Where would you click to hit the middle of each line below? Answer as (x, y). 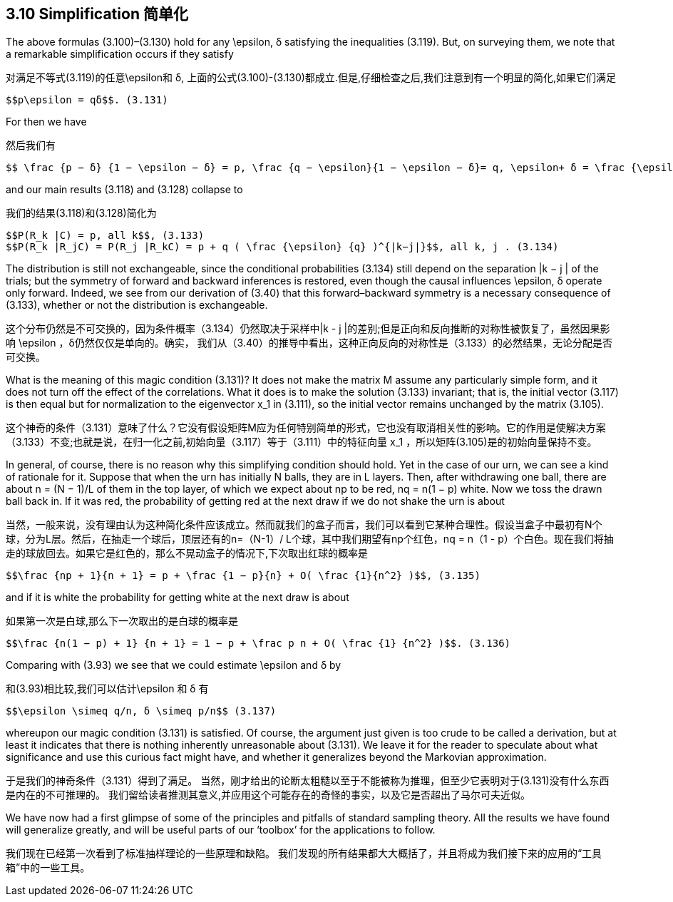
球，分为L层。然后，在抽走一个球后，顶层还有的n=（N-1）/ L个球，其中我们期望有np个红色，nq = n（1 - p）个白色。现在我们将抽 (310, 539)
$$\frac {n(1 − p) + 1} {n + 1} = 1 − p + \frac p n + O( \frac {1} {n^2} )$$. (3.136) (258, 644)
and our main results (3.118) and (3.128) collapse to (124, 190)
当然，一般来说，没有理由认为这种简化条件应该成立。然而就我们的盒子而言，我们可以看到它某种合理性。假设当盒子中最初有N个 (304, 525)
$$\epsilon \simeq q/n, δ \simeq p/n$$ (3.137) (141, 711)
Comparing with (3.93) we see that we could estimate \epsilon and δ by (174, 665)
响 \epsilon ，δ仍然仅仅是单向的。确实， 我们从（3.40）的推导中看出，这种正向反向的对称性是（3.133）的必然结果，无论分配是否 (309, 343)
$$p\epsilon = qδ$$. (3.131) (87, 100)
